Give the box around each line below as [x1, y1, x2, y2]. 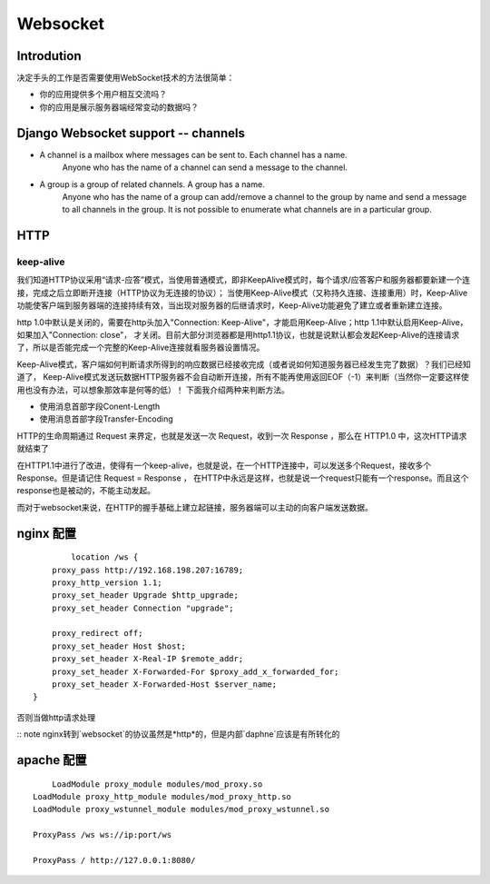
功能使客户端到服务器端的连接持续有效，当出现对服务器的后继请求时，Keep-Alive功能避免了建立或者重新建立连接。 [16, 300, 447, 311]
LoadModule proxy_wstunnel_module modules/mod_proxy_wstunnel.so [33, 804, 330, 815]
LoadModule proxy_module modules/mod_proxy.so [51, 779, 263, 790]
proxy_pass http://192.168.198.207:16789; [51, 564, 244, 575]
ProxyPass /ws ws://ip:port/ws [33, 829, 172, 840]
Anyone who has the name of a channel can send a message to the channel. [62, 162, 348, 173]
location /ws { [71, 552, 139, 562]
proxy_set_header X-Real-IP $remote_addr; [51, 654, 244, 664]
